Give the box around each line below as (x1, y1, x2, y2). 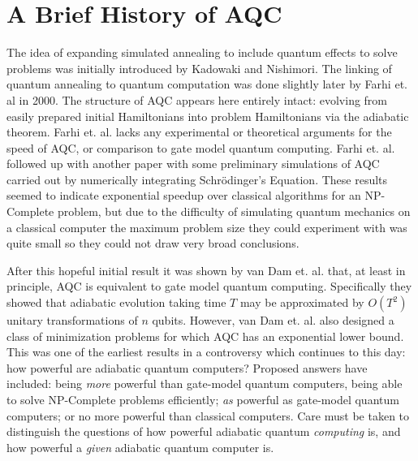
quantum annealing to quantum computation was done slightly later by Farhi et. (6, 75, 407, 93)
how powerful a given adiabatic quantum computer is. (6, 438, 274, 455)
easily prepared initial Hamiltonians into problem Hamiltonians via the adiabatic (6, 107, 409, 124)
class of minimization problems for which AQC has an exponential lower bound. (6, 327, 404, 344)
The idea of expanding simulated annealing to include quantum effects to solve (6, 44, 398, 61)
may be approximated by (239, 294, 364, 311)
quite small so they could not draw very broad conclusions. (6, 235, 299, 252)
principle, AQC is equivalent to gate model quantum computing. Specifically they (6, 278, 412, 295)
